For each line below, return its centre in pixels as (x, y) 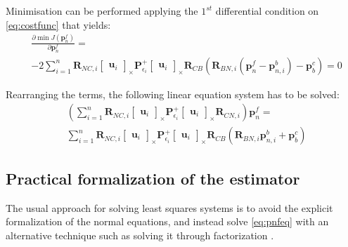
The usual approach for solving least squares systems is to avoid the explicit (169, 207)
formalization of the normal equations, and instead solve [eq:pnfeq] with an (167, 221)
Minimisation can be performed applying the (102, 11)
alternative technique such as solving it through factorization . (140, 235)
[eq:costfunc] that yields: (58, 24)
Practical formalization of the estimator (153, 178)
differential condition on (267, 11)
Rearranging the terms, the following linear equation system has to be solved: (173, 94)
